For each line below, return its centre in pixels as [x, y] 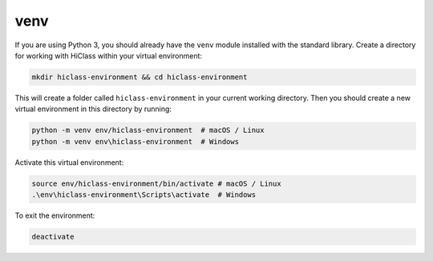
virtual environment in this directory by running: [93, 109]
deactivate [53, 237]
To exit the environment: [55, 215]
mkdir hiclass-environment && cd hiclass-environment [140, 77]
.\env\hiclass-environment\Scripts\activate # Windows [144, 195]
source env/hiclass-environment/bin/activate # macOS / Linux [156, 183]
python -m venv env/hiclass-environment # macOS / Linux [148, 130]
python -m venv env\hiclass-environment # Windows [136, 141]
